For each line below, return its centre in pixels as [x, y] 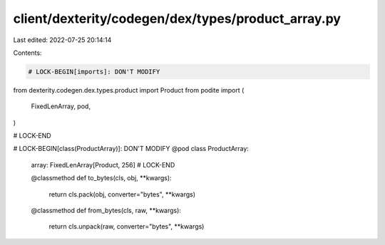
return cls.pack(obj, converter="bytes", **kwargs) [122, 194]
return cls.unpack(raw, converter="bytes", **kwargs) [127, 226]
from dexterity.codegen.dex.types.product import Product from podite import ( [129, 90]
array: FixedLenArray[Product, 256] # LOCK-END [103, 165]
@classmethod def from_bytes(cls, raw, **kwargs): [106, 211]
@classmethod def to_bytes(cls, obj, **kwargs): [101, 178]
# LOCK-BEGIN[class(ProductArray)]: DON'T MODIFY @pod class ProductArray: [131, 149]
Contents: [27, 53]
